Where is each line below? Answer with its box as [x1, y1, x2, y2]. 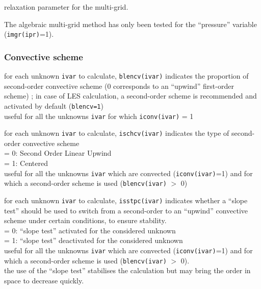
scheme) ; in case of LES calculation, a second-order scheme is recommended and [4, 90, 257, 101]
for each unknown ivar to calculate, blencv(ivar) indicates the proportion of [4, 70, 249, 81]
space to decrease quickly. [4, 275, 84, 285]
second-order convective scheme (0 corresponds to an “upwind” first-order [4, 80, 234, 91]
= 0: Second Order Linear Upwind [4, 148, 112, 158]
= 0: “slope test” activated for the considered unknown [4, 225, 176, 235]
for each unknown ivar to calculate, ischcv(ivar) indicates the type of [4, 128, 229, 138]
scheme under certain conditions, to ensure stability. [4, 215, 167, 226]
